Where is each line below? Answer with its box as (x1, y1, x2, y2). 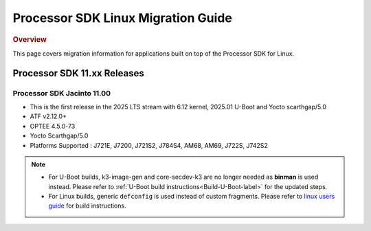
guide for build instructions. (48, 201, 126, 210)
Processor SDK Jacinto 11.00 (12, 88, 111, 98)
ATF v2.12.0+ (30, 112, 67, 120)
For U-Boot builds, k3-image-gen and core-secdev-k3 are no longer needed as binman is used (48, 173, 319, 181)
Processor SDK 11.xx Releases (12, 67, 144, 79)
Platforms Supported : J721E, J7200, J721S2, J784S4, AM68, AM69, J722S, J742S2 (30, 141, 268, 149)
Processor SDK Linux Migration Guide (12, 10, 233, 25)
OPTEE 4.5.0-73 (30, 122, 76, 130)
